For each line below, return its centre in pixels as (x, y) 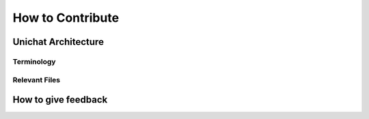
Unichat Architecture (58, 42)
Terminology (34, 61)
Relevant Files (37, 80)
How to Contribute (66, 18)
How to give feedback (60, 100)
